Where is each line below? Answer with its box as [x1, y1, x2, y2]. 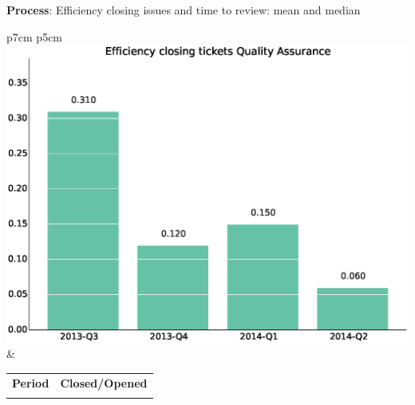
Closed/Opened [60, 374, 148, 391]
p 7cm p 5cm [6, 28, 63, 45]
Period [12, 374, 49, 391]
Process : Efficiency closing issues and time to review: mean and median [6, 2, 361, 18]
